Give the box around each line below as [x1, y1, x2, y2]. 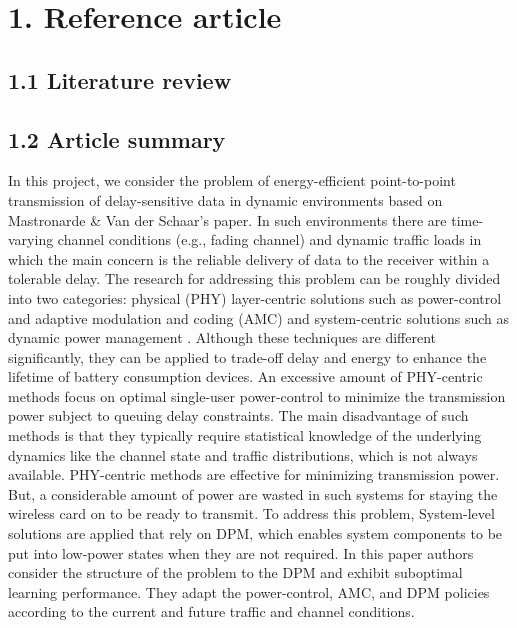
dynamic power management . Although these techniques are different [8, 327, 437, 348]
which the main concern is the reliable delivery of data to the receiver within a [8, 248, 490, 269]
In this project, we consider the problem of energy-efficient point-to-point [8, 170, 456, 191]
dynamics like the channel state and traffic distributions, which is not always [8, 444, 478, 465]
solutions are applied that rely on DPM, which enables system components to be [8, 523, 503, 544]
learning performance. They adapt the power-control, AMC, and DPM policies [8, 581, 490, 602]
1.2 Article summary [8, 123, 226, 154]
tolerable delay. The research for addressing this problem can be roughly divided [8, 268, 501, 289]
